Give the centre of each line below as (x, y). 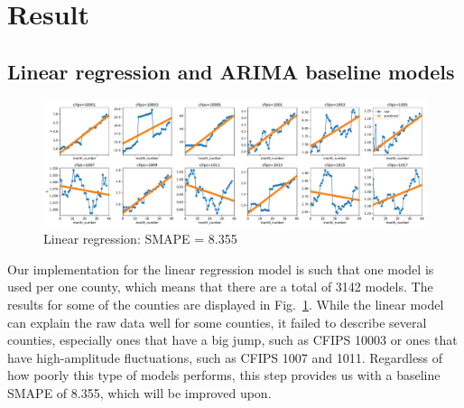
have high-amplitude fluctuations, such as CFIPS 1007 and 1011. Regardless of (225, 357)
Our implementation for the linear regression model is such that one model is (221, 269)
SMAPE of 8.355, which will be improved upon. (139, 393)
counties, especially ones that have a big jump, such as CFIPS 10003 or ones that (232, 340)
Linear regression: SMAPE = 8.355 (140, 239)
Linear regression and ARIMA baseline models (231, 71)
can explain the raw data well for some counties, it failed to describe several (217, 322)
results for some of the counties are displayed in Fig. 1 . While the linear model (226, 305)
